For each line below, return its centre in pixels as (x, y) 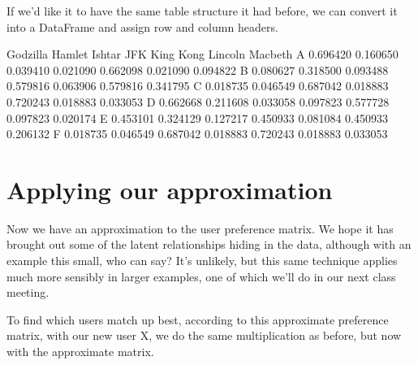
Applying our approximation (170, 189)
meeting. (28, 292)
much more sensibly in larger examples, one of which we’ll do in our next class (201, 276)
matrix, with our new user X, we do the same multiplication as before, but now (204, 335)
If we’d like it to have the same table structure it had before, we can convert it (202, 11)
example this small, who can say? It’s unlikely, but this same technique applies (202, 261)
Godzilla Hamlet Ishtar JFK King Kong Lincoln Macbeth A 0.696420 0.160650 (203, 54)
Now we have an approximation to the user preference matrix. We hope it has (200, 228)
